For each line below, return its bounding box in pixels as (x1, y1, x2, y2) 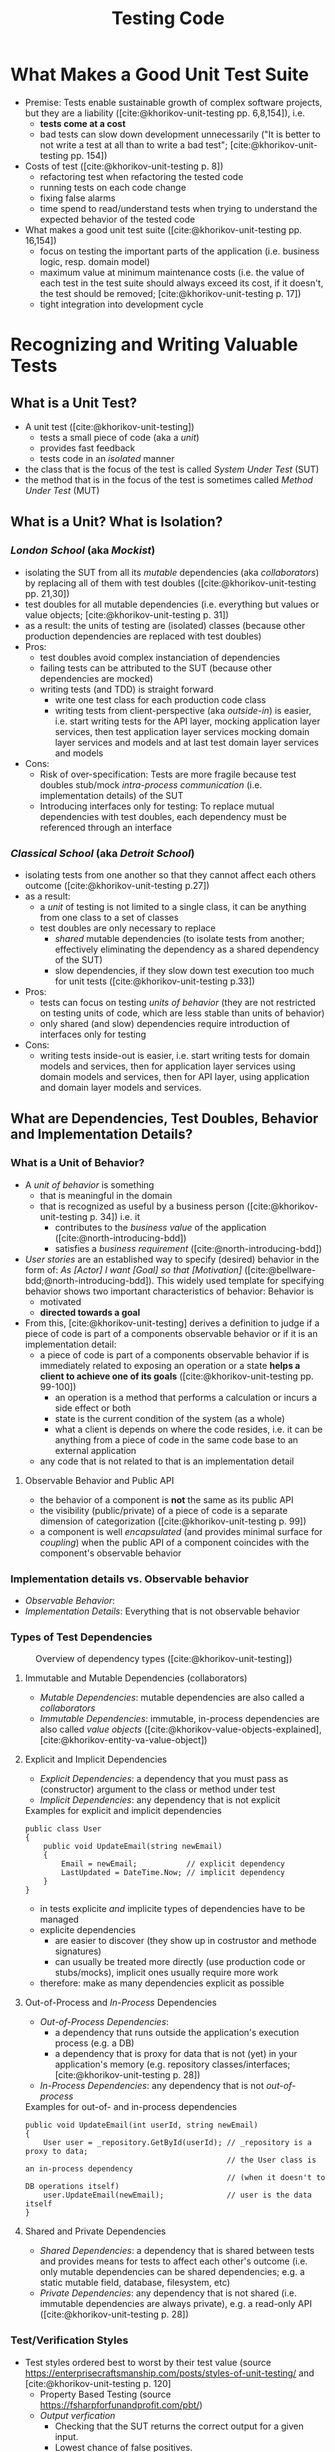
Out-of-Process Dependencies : (39, 2016, 170, 2028)
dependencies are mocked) (39, 672, 154, 684)
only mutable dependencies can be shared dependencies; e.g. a (39, 2266, 305, 2278)
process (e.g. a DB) (54, 2037, 135, 2049)
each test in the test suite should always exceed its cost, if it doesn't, (39, 277, 324, 289)
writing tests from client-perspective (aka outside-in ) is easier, (54, 704, 312, 716)
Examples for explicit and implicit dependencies (24, 1805, 222, 1817)
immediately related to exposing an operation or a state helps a (39, 1359, 301, 1371)
